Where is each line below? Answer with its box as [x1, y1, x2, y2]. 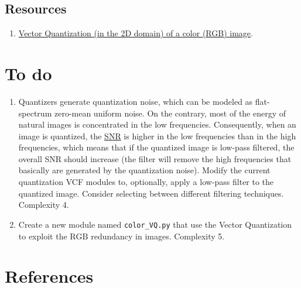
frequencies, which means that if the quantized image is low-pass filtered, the [18, 141, 295, 153]
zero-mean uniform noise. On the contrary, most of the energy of [54, 107, 286, 119]
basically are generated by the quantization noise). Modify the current [18, 164, 271, 176]
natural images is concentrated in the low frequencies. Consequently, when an [18, 118, 296, 131]
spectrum [18, 107, 52, 119]
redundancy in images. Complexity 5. [91, 229, 225, 242]
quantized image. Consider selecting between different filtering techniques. [18, 187, 284, 199]
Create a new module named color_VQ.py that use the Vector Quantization [18, 218, 292, 230]
